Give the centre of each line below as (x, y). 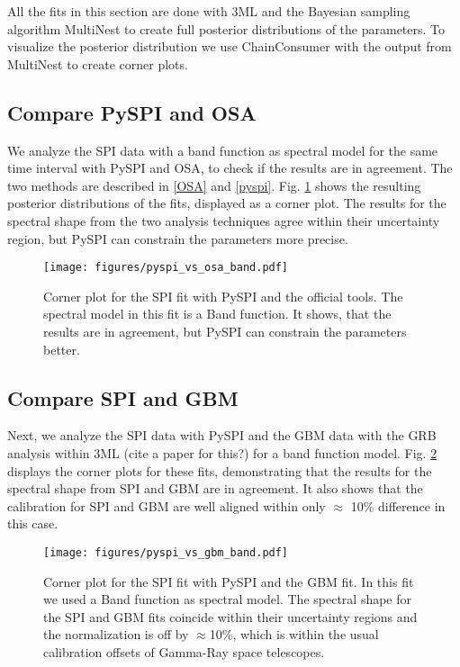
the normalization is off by (116, 634)
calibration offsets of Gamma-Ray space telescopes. (184, 651)
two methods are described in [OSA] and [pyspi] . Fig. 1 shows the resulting (214, 185)
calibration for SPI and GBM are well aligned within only (167, 505)
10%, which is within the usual (294, 634)
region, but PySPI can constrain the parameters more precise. (178, 238)
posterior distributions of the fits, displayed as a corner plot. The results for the (227, 203)
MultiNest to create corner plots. (98, 63)
